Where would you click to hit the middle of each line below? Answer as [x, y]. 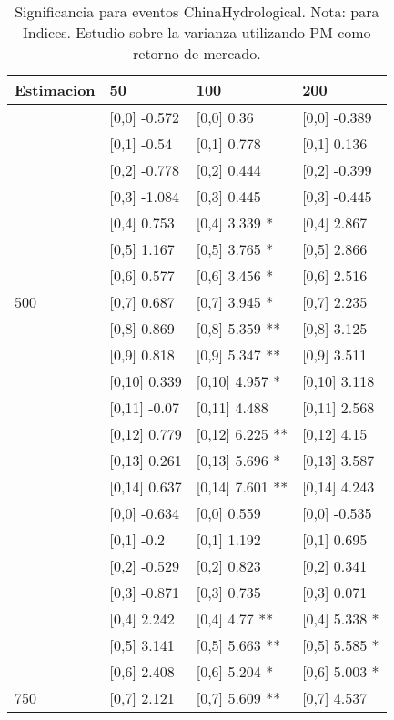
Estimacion [55, 90]
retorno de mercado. [197, 53]
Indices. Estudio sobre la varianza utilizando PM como [197, 32]
